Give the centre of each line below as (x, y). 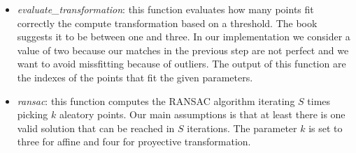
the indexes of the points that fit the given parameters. (135, 77)
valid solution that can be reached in (96, 128)
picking (33, 114)
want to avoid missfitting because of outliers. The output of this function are (181, 64)
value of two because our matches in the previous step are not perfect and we (183, 50)
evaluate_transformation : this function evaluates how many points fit (165, 9)
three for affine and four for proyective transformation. (134, 142)
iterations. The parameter (242, 128)
